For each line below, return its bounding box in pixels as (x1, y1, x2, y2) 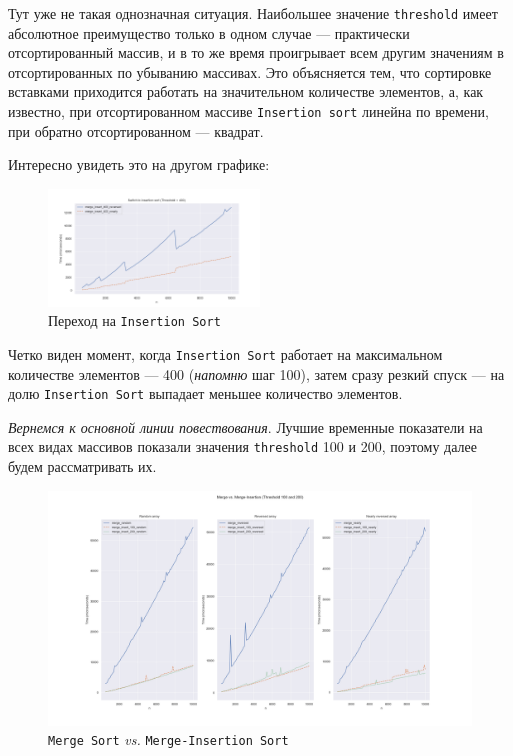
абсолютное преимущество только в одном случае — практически (8, 22, 410, 43)
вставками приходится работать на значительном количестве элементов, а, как (8, 81, 484, 102)
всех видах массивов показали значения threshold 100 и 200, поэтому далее (8, 436, 477, 457)
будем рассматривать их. (8, 456, 157, 477)
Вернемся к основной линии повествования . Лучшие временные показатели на (8, 416, 483, 437)
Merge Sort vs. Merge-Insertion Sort (48, 729, 289, 750)
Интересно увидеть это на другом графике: (8, 154, 270, 175)
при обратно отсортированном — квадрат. (8, 120, 264, 141)
